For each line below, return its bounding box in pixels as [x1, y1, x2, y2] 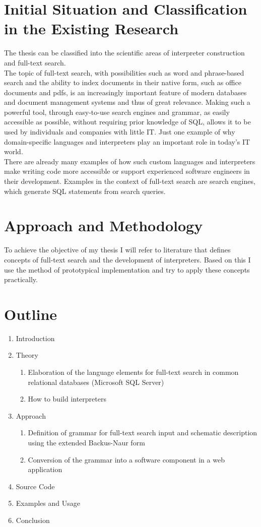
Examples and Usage [16, 498, 80, 508]
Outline [4, 303, 57, 324]
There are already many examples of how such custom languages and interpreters [4, 156, 255, 166]
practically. [4, 274, 38, 285]
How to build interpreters [28, 393, 106, 404]
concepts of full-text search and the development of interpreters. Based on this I [4, 254, 251, 265]
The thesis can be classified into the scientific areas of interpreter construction [4, 47, 245, 58]
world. [4, 146, 23, 157]
